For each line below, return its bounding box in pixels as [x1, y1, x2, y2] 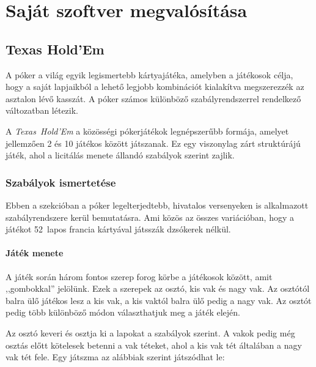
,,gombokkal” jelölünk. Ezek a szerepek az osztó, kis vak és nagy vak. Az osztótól [6, 282, 310, 295]
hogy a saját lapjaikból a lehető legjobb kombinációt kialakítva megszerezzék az [6, 80, 304, 93]
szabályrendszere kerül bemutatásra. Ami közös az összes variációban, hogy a [6, 210, 295, 223]
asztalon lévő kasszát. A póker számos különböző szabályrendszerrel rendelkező [6, 92, 301, 105]
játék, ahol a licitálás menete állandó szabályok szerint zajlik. [6, 149, 235, 161]
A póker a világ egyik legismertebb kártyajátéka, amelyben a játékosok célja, [6, 68, 293, 81]
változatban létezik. [6, 104, 78, 117]
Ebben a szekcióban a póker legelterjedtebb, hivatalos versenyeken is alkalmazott [6, 198, 309, 211]
